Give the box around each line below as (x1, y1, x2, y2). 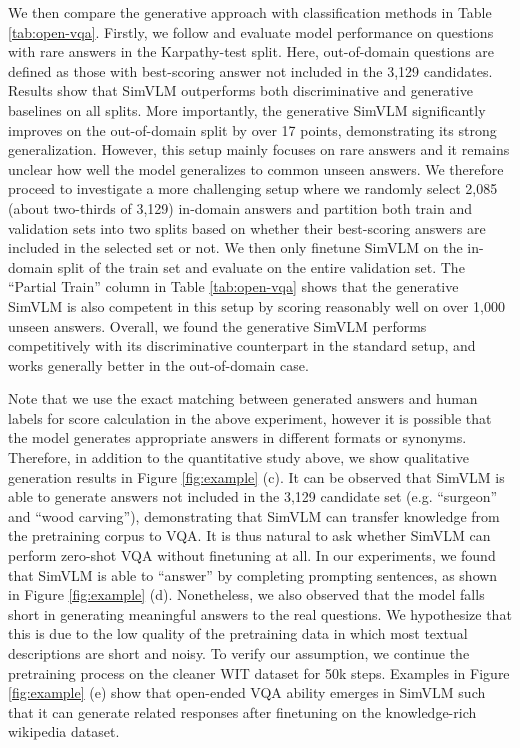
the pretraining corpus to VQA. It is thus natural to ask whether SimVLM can (8, 525, 491, 546)
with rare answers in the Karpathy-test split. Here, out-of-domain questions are (8, 41, 495, 62)
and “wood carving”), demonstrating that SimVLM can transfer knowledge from (8, 505, 500, 526)
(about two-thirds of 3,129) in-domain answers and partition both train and (8, 197, 473, 218)
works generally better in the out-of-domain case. (8, 354, 309, 375)
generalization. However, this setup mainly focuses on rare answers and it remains (8, 139, 510, 160)
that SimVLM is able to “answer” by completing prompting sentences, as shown (8, 564, 498, 585)
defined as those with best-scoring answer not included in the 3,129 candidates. (8, 60, 493, 81)
